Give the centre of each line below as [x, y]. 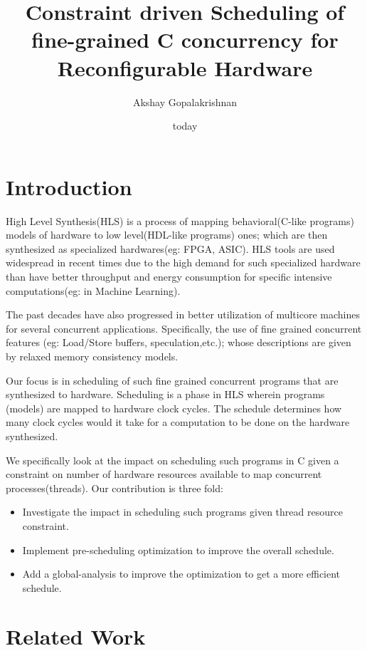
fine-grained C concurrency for [185, 40]
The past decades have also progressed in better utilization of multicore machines [183, 314]
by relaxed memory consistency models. [92, 356]
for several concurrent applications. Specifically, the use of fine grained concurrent [184, 328]
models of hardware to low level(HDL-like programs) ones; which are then [167, 235]
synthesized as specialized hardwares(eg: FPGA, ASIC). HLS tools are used [170, 248]
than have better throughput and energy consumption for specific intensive [169, 276]
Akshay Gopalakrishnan [185, 101]
